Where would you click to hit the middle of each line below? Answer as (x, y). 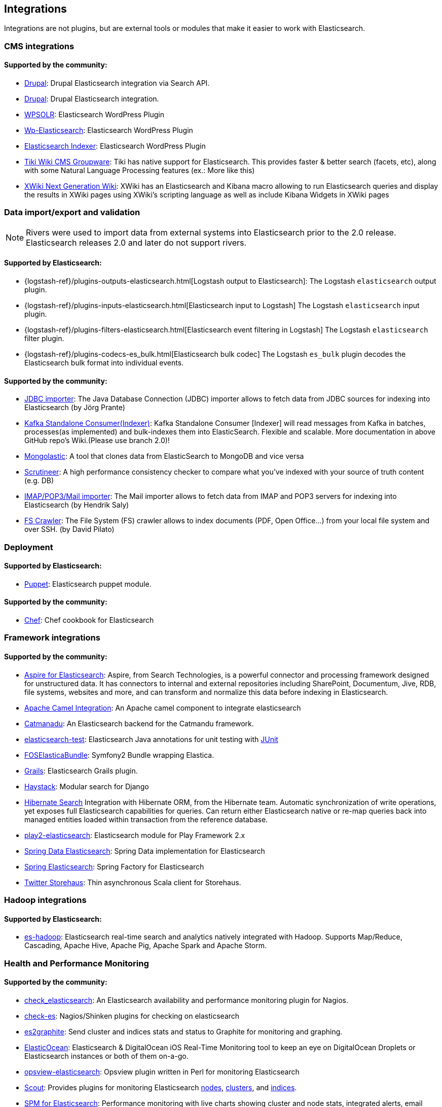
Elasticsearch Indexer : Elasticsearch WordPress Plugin (115, 146)
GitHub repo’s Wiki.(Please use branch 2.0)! (97, 441)
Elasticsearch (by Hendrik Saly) (77, 505)
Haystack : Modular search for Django (87, 786)
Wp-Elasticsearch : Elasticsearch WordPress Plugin (109, 130)
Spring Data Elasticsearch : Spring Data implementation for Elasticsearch (145, 851)
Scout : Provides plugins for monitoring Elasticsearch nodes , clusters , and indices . (161, 1087)
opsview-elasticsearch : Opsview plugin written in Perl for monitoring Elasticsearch (162, 1071)
